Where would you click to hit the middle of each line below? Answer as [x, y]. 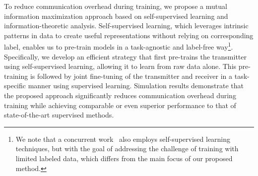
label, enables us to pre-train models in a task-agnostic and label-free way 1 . [119, 46]
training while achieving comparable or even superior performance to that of [120, 105]
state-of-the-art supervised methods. [59, 115]
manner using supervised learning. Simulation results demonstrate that [136, 86]
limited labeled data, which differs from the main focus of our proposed [124, 158]
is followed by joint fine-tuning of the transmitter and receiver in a [131, 76]
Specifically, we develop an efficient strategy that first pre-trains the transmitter [125, 56]
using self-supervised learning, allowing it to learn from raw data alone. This [120, 66]
